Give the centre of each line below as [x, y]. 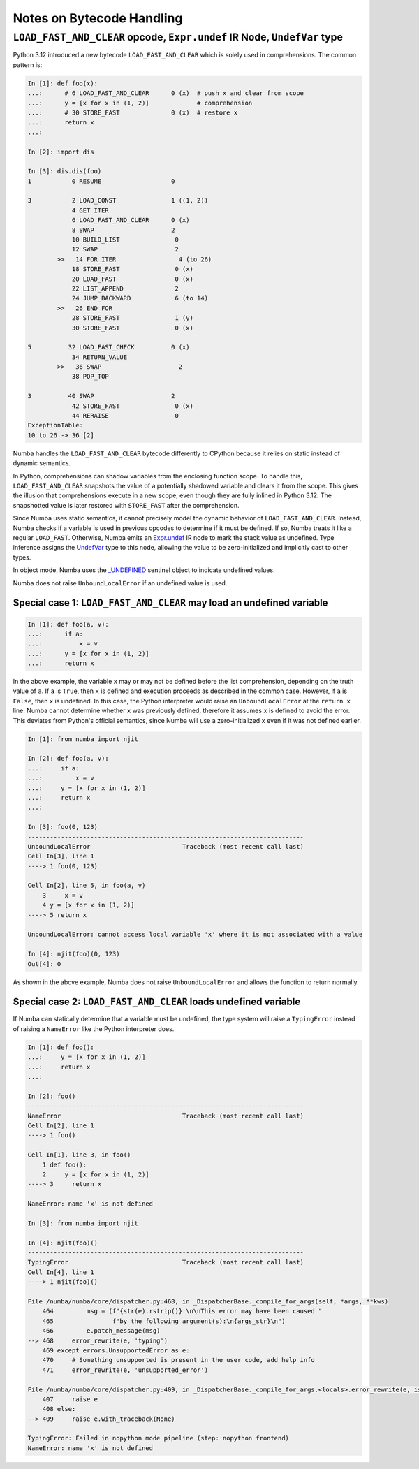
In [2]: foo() [52, 1096]
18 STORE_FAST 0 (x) [132, 269]
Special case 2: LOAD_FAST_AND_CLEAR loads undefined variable [157, 1002]
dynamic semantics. [42, 463]
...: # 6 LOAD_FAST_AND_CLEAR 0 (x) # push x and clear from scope [166, 93]
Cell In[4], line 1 [61, 1272]
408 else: [59, 1409]
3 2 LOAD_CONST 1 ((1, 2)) [118, 200]
